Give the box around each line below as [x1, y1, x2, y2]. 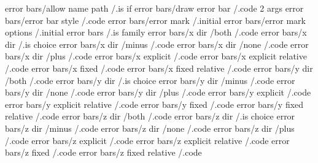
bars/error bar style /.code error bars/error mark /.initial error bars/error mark [5, 13, 306, 26]
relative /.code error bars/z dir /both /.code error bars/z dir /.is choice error [5, 110, 295, 123]
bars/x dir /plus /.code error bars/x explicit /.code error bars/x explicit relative [5, 50, 307, 63]
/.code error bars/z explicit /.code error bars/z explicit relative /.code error [5, 134, 290, 146]
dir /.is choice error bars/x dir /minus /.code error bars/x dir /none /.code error [5, 37, 309, 50]
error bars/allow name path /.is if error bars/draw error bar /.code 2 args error [5, 2, 304, 14]
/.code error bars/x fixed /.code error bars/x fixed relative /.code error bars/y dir [5, 61, 313, 74]
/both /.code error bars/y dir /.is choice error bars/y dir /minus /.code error [5, 74, 295, 86]
